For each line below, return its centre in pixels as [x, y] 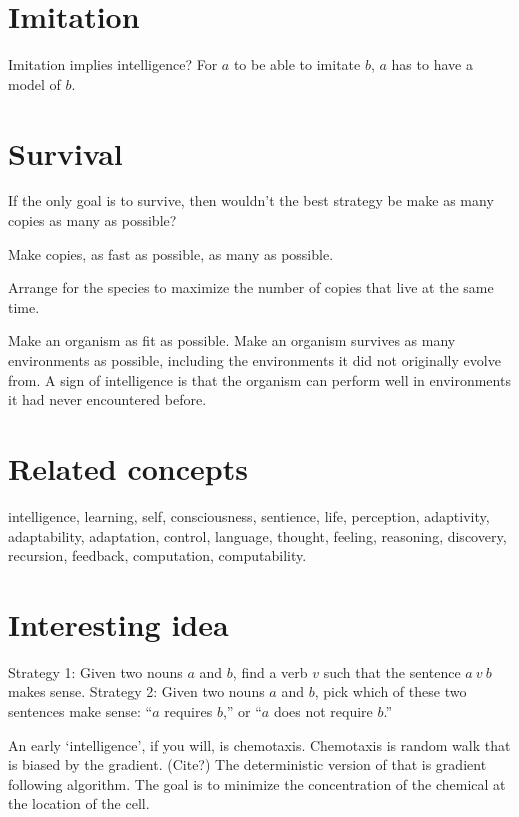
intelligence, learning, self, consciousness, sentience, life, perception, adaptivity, [249, 515]
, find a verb [270, 671]
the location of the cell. [79, 803]
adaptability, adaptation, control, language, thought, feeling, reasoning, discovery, [257, 535]
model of [34, 83]
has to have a [432, 64]
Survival [65, 152]
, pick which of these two [390, 691]
